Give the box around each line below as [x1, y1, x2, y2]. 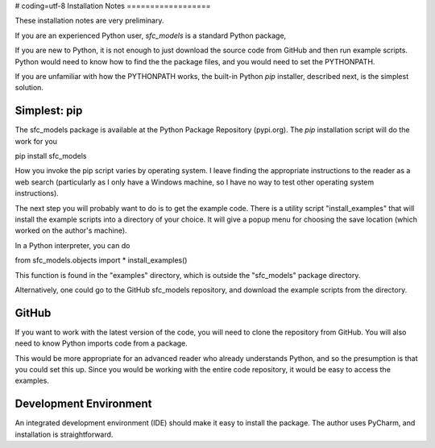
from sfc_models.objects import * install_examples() [14, 255, 188, 265]
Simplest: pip [14, 104, 83, 118]
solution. [14, 83, 44, 93]
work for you [14, 136, 58, 146]
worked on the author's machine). [14, 226, 128, 235]
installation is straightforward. [14, 429, 114, 439]
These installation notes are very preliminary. [14, 16, 164, 26]
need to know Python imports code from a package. [14, 338, 188, 348]
